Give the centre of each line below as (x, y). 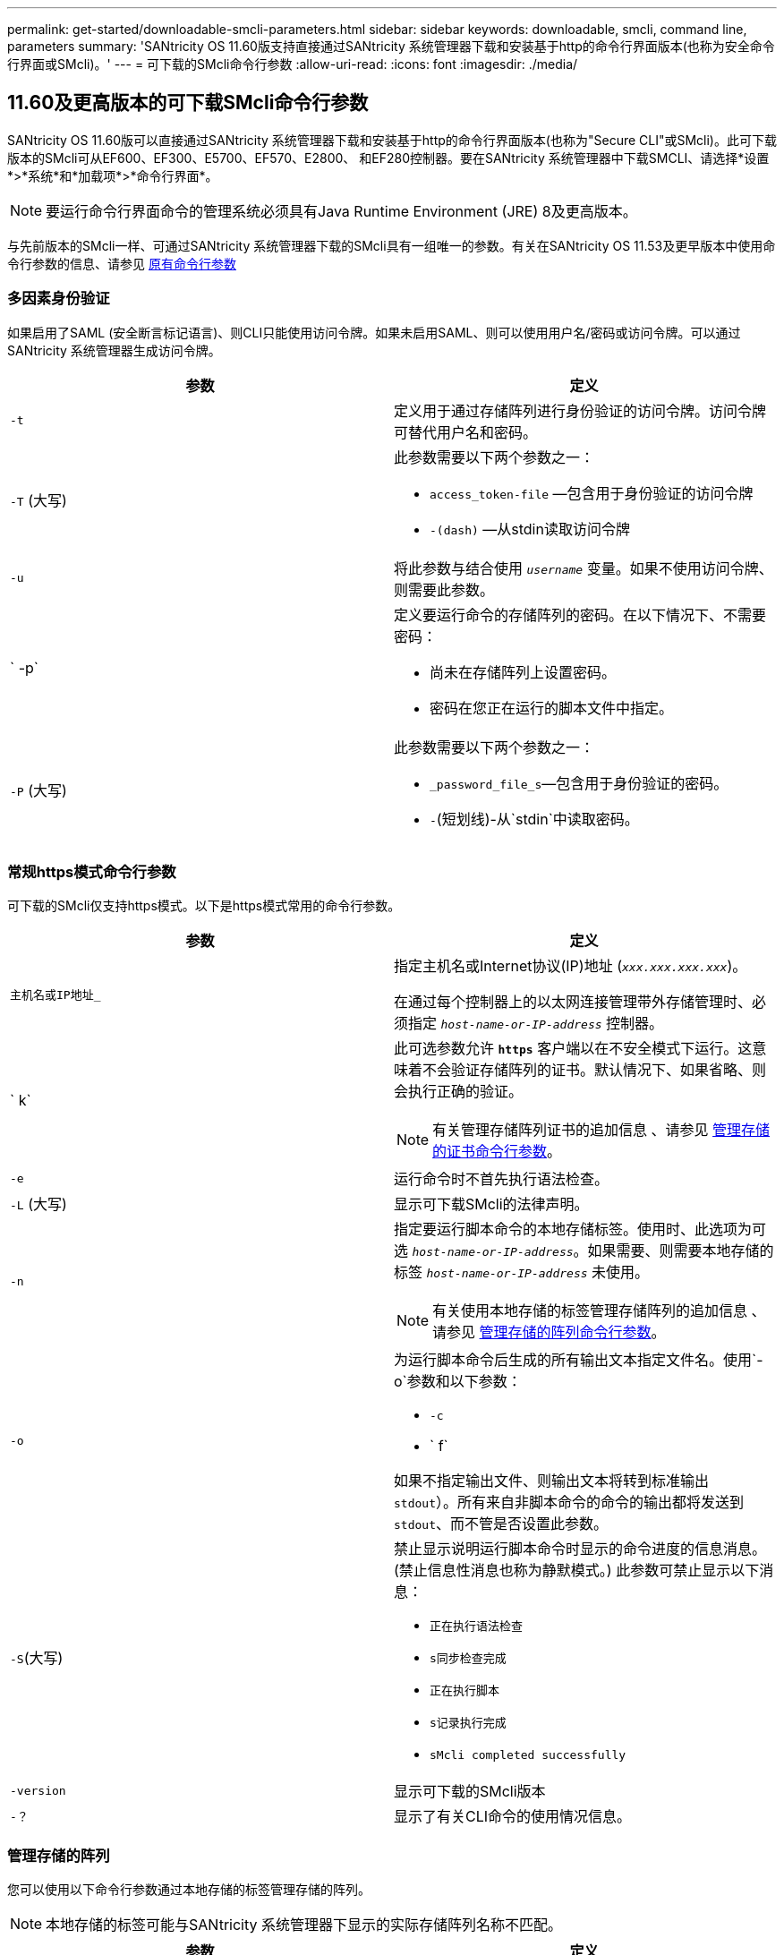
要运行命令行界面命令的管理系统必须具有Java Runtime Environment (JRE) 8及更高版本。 (341, 211)
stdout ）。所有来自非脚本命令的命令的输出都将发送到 (569, 1503)
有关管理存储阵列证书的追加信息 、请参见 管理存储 (601, 1130)
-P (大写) (38, 790)
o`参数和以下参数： (458, 1382)
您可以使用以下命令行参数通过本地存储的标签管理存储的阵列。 (189, 1890)
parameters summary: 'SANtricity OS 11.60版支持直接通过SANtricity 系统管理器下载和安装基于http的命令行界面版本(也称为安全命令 (391, 46)
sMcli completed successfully (528, 1755)
